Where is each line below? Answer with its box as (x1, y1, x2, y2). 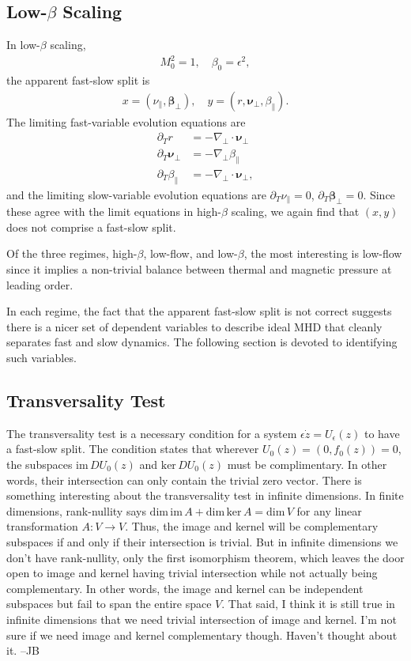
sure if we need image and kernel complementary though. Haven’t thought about (6, 626, 398, 643)
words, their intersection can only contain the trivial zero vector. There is (6, 471, 362, 488)
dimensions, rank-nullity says (6, 502, 146, 519)
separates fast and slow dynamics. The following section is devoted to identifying (6, 334, 398, 350)
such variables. (6, 349, 77, 366)
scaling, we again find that (231, 203, 360, 220)
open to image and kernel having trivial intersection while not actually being (6, 565, 378, 581)
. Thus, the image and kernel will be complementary (125, 518, 379, 534)
